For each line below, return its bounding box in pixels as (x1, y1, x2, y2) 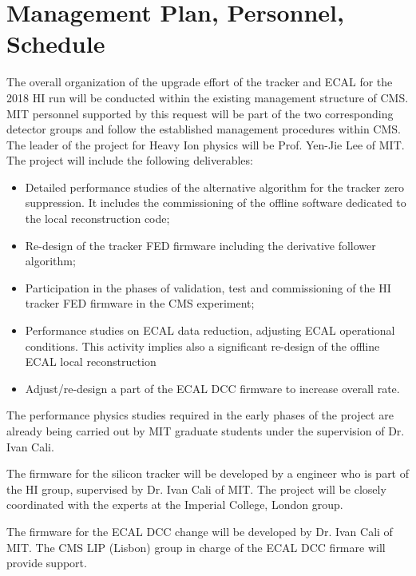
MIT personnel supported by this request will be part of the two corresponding (6, 105, 394, 121)
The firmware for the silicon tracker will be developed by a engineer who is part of (6, 465, 410, 482)
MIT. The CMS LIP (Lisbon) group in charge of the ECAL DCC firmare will (6, 538, 386, 555)
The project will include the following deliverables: (6, 152, 253, 169)
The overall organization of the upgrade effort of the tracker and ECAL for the (6, 73, 393, 90)
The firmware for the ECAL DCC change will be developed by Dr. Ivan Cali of (6, 522, 393, 539)
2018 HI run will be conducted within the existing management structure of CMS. (6, 89, 409, 105)
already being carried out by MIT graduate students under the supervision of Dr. (6, 423, 405, 439)
